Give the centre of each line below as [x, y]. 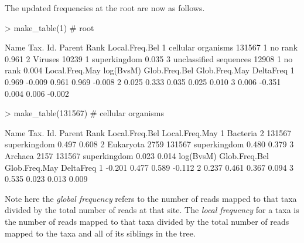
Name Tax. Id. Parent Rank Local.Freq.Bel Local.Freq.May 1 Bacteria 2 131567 [148, 132]
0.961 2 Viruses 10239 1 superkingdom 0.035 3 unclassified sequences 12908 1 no [149, 58]
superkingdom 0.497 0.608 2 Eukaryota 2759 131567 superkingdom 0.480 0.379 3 [149, 144]
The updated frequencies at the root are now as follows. [105, 8]
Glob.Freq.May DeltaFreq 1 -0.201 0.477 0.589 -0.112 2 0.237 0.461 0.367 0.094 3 [149, 167]
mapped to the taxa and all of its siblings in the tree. [100, 233]
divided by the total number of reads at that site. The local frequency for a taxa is [152, 210]
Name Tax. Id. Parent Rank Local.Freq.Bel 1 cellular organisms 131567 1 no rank [151, 47]
